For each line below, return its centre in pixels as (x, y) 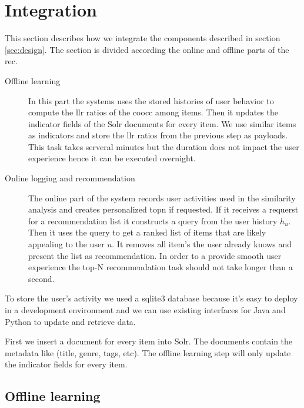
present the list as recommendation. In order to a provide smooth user (155, 255)
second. (41, 278)
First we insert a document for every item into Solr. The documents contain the (149, 341)
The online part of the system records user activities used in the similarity (162, 198)
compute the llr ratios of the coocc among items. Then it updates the (153, 112)
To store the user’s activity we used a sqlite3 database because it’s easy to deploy (151, 298)
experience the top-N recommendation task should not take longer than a (161, 267)
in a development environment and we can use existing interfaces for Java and (145, 310)
